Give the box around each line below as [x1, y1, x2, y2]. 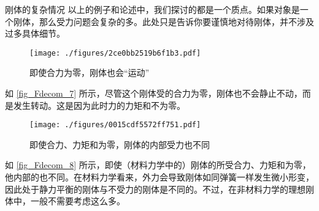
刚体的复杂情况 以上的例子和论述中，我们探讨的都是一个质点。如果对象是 [5, 3, 300, 15]
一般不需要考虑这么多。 [30, 194, 125, 207]
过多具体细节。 [5, 27, 65, 40]
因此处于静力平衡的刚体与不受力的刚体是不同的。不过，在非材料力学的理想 [5, 182, 306, 195]
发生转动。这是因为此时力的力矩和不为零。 [13, 98, 185, 111]
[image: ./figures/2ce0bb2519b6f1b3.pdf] [29, 48, 201, 57]
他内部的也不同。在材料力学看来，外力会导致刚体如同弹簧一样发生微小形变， [5, 171, 314, 183]
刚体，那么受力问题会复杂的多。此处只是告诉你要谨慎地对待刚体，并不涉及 [13, 15, 314, 28]
